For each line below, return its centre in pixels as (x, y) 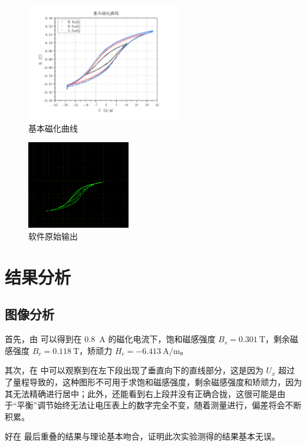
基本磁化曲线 (53, 128)
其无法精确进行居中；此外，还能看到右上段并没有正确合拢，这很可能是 (141, 393)
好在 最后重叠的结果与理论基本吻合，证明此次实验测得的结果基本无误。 (142, 436)
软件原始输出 (53, 236)
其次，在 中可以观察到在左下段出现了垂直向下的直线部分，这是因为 (134, 370)
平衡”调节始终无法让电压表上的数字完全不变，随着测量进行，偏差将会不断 (159, 405)
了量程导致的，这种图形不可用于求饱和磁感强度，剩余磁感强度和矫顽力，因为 (153, 381)
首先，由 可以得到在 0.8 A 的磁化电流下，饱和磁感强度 (110, 339)
